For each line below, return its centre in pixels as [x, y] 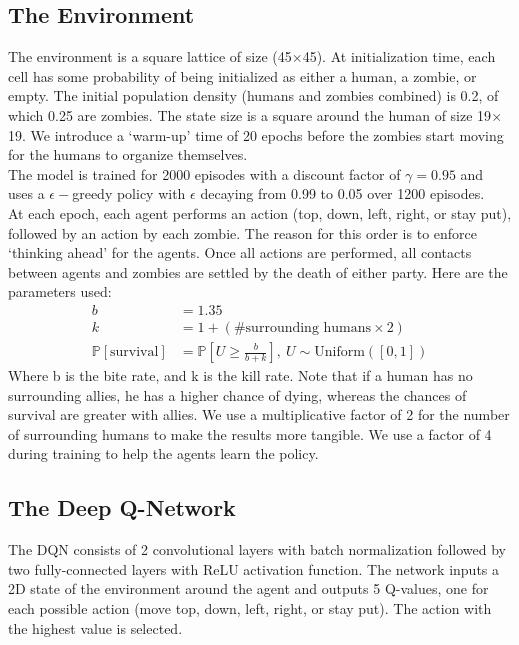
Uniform [339, 352]
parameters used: [60, 291]
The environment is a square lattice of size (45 [150, 56]
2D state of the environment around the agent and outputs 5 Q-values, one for [248, 588]
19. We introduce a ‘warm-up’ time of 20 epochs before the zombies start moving [256, 134]
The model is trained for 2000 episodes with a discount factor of [204, 173]
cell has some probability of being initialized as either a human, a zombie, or [242, 75]
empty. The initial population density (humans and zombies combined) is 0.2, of [253, 95]
